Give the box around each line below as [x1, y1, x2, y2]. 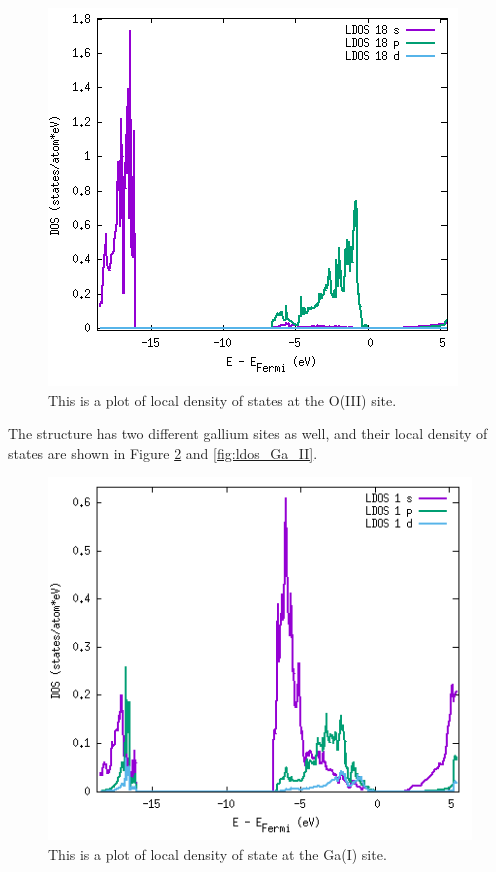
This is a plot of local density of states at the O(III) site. [48, 389, 397, 410]
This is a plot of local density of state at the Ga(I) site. [48, 843, 387, 864]
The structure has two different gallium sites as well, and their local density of [8, 423, 488, 444]
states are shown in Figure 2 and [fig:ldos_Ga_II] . [8, 442, 318, 463]
